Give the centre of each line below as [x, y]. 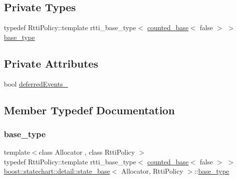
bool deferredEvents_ [36, 83]
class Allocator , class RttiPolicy [87, 152]
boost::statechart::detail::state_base [57, 171]
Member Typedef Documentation [89, 110]
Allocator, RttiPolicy [152, 171]
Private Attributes [51, 63]
